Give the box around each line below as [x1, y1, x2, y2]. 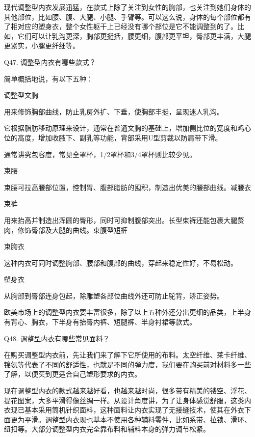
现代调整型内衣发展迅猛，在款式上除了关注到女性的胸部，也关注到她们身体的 [4, 2, 251, 12]
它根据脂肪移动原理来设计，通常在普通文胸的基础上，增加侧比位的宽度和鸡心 [4, 123, 251, 133]
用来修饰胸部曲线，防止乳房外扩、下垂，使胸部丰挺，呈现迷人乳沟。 [4, 106, 224, 116]
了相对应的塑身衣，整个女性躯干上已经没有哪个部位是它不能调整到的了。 [4, 21, 237, 31]
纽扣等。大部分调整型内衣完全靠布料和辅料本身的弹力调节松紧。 [4, 424, 210, 434]
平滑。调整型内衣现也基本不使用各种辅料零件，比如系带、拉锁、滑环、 [24, 414, 251, 424]
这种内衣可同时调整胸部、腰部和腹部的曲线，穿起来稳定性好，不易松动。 [4, 257, 237, 268]
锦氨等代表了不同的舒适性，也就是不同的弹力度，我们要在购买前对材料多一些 [4, 359, 251, 369]
